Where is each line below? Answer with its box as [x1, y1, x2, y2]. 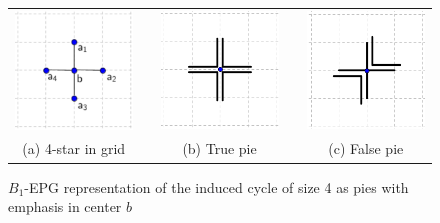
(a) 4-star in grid [22, 138, 126, 159]
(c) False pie [328, 138, 404, 159]
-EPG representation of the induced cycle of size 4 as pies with [24, 176, 409, 197]
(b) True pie [182, 138, 257, 159]
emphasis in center [8, 196, 122, 217]
